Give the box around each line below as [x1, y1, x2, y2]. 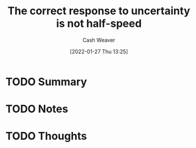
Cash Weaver [82, 36, 115, 43]
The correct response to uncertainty [7, 4, 191, 18]
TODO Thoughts [5, 130, 87, 143]
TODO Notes [5, 102, 69, 116]
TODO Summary [5, 75, 87, 89]
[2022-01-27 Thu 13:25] [69, 48, 128, 55]
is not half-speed [56, 17, 142, 30]
